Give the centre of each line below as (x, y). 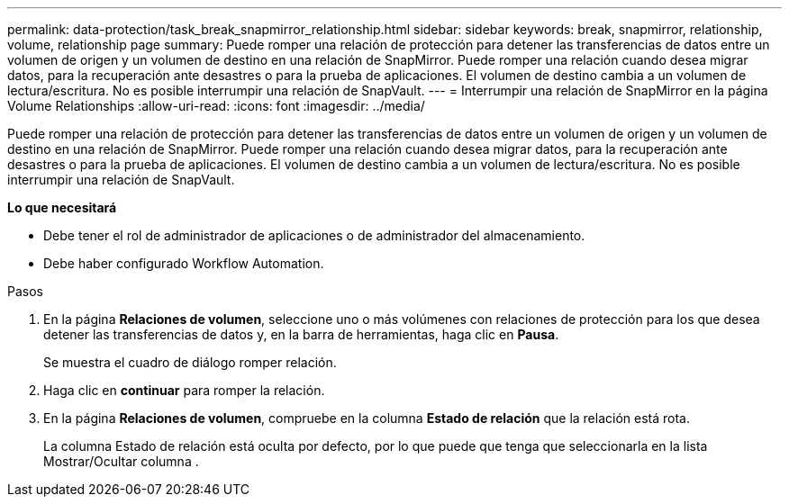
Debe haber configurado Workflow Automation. (184, 263)
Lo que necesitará (62, 207)
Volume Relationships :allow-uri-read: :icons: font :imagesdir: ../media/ (216, 106)
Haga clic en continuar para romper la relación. (184, 390)
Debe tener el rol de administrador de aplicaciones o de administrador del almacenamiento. (314, 235)
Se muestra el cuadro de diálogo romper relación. (190, 362)
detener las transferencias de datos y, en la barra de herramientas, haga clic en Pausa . (301, 334)
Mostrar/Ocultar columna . (121, 461)
